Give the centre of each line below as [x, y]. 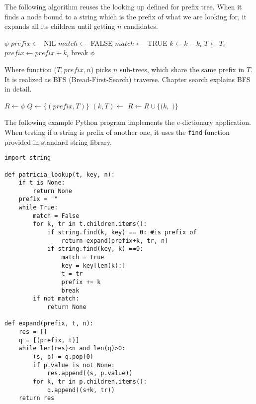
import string [28, 158]
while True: [38, 208]
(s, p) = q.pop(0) [63, 356]
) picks [101, 69]
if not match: [56, 299]
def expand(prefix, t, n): [49, 324]
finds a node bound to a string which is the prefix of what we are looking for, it [126, 16]
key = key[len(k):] [93, 265]
